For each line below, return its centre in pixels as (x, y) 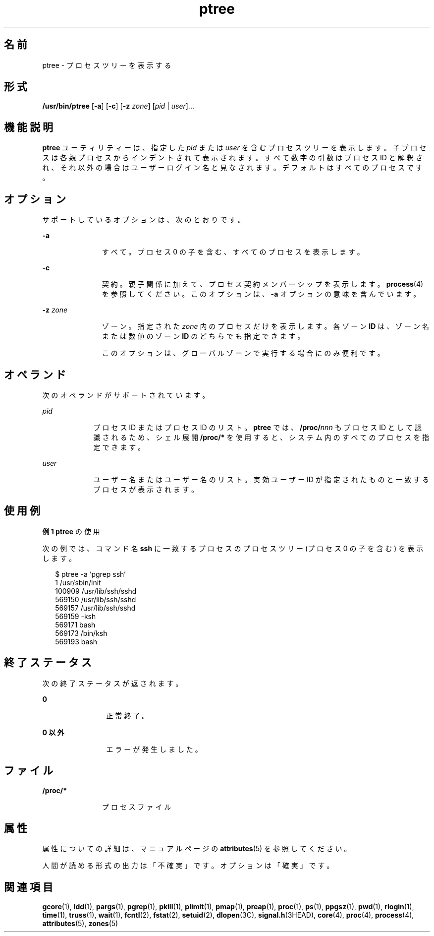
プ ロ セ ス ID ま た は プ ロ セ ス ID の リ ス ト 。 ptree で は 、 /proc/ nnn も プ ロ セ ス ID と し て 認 (257, 427)
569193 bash (76, 641)
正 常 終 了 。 (128, 715)
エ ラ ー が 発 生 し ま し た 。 (154, 749)
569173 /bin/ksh (81, 633)
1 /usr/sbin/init (78, 582)
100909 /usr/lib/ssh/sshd (96, 591)
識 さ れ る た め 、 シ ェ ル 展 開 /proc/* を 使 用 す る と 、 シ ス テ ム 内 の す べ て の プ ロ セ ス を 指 (261, 437)
